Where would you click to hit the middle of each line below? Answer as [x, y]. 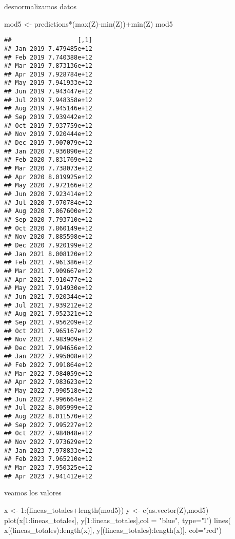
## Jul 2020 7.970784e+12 [48, 203]
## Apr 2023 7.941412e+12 [48, 476]
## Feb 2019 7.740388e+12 [48, 57]
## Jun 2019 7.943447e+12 [48, 92]
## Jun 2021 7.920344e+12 [48, 296]
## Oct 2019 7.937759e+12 [48, 126]
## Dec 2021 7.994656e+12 [48, 348]
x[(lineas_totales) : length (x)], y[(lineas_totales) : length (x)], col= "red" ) [113, 530]
